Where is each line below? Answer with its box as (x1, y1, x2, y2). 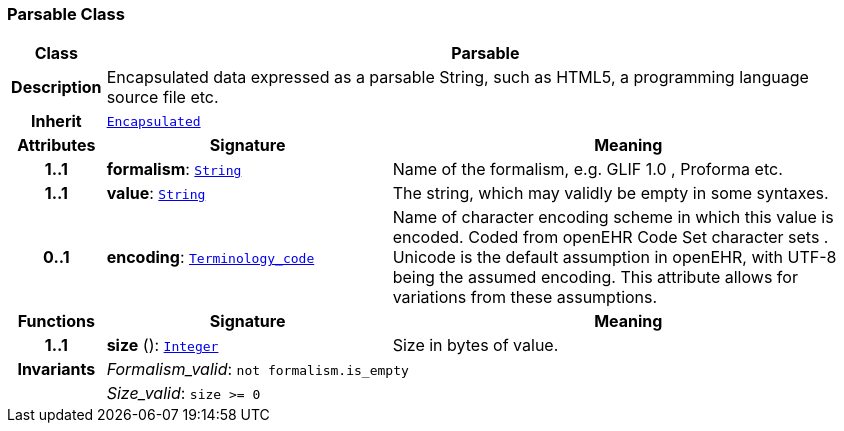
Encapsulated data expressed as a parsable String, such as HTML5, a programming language (106, 67, 809, 88)
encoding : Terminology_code (106, 247, 315, 268)
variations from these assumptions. (392, 287, 658, 308)
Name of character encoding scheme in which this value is (392, 207, 834, 228)
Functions (17, 311, 95, 332)
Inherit (30, 111, 82, 132)
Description (11, 77, 102, 98)
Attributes (17, 135, 96, 156)
